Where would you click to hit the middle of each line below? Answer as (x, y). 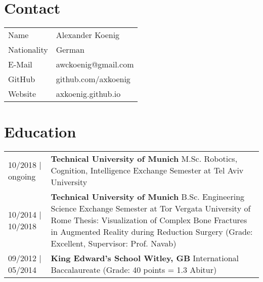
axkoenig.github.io (88, 94)
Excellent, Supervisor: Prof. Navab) (114, 243)
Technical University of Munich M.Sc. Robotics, (144, 159)
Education (40, 132)
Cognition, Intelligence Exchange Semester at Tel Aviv (147, 170)
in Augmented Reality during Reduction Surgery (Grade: (152, 232)
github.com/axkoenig (93, 79)
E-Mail (20, 64)
